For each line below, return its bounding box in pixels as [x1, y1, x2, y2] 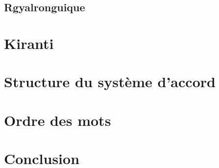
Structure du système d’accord [4, 72, 216, 92]
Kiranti [4, 33, 54, 53]
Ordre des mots [4, 110, 111, 130]
